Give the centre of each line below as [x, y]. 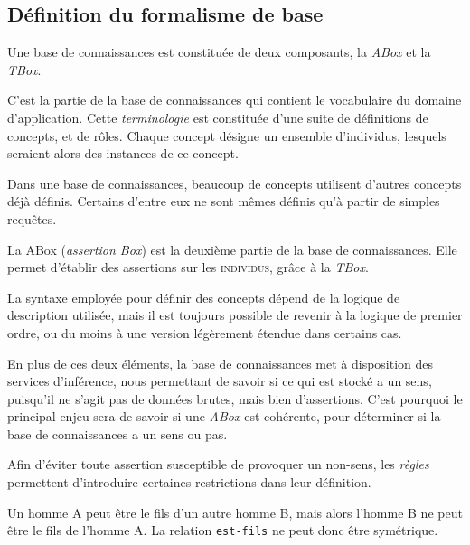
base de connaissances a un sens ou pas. [117, 433]
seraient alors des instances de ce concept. [123, 153]
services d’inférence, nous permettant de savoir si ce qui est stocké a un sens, [220, 381]
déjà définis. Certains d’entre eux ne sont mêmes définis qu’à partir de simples [224, 201]
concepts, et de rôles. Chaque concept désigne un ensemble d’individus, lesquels [227, 135]
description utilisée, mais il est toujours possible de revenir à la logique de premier [235, 315]
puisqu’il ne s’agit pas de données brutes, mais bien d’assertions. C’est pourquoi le [235, 398]
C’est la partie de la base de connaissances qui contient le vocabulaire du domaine [235, 100]
